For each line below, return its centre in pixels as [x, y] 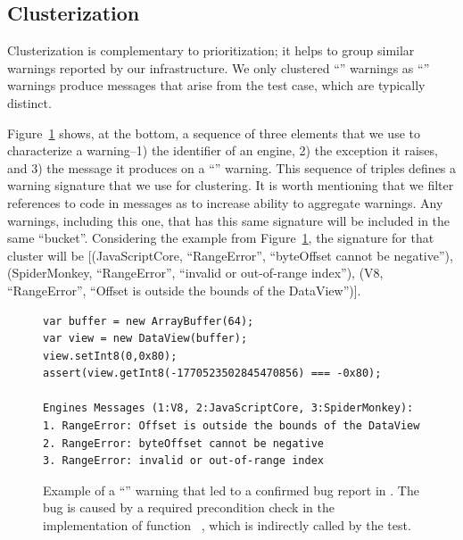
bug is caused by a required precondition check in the [189, 507]
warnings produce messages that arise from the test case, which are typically [216, 85]
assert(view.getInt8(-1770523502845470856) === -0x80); [212, 374]
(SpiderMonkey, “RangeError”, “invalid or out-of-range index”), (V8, [195, 273]
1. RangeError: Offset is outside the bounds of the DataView [231, 426]
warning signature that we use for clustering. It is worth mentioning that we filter [231, 185]
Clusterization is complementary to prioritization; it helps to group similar [211, 50]
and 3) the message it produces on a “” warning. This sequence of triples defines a [232, 167]
